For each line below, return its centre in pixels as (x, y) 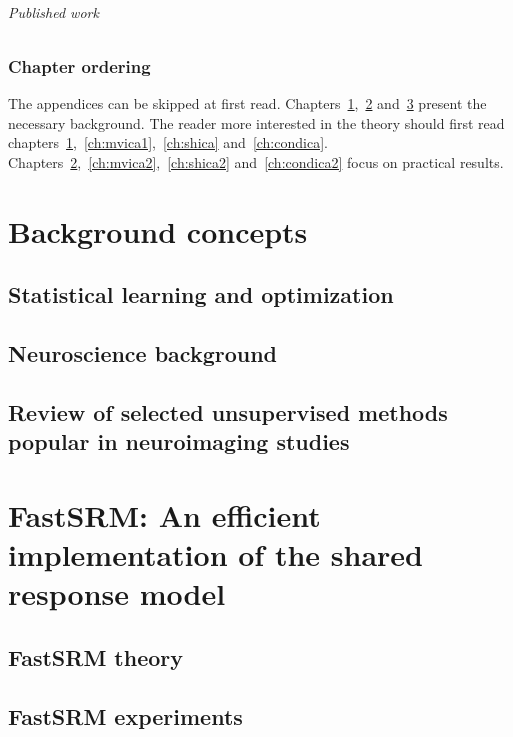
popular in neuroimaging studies (179, 441)
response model (117, 593)
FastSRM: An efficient (164, 514)
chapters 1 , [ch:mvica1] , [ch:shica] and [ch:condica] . (168, 142)
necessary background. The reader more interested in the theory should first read (256, 122)
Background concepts (158, 230)
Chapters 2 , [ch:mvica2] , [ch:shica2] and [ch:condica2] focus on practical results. (256, 161)
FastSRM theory (96, 656)
